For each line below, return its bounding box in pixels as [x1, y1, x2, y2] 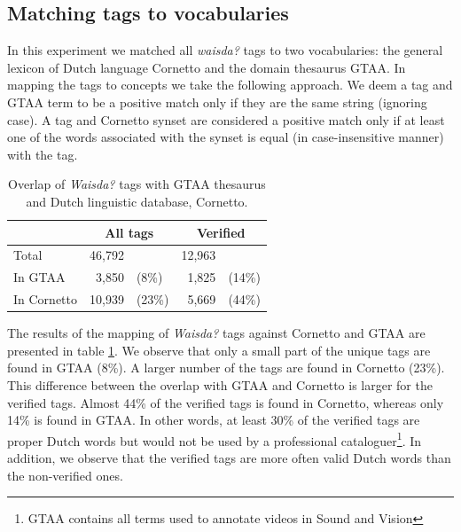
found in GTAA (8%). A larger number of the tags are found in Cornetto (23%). [7, 358, 445, 377]
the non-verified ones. [7, 465, 123, 484]
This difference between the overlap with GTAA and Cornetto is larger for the [7, 375, 433, 394]
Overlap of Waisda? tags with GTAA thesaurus [8, 175, 266, 193]
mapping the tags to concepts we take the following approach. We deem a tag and [7, 75, 453, 94]
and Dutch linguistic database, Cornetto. [26, 192, 248, 210]
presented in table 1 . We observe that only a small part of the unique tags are [7, 340, 431, 359]
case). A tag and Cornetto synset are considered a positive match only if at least [7, 110, 445, 129]
